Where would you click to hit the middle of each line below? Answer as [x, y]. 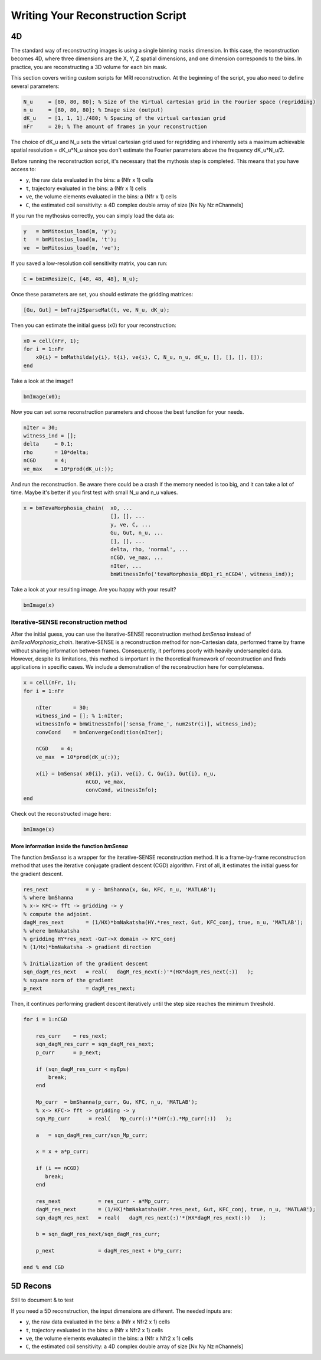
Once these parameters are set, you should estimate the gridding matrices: [102, 294]
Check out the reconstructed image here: [61, 813]
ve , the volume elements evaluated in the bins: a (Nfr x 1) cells [101, 197]
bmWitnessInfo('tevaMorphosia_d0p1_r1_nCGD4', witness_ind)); [202, 574]
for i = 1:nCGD [45, 1019]
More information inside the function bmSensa [69, 846]
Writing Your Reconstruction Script [99, 15]
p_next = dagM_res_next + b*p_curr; [109, 1251]
